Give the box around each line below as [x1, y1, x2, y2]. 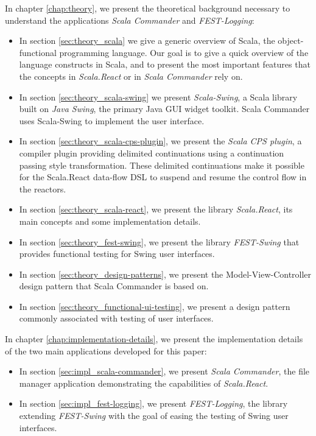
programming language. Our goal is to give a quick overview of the [59, 46, 309, 58]
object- [278, 34, 304, 47]
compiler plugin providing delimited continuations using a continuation [19, 146, 284, 159]
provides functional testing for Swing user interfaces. [19, 247, 215, 260]
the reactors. [19, 182, 66, 195]
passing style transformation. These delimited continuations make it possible [19, 158, 304, 171]
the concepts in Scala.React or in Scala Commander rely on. [19, 69, 243, 82]
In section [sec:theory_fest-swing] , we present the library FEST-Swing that [19, 235, 300, 248]
